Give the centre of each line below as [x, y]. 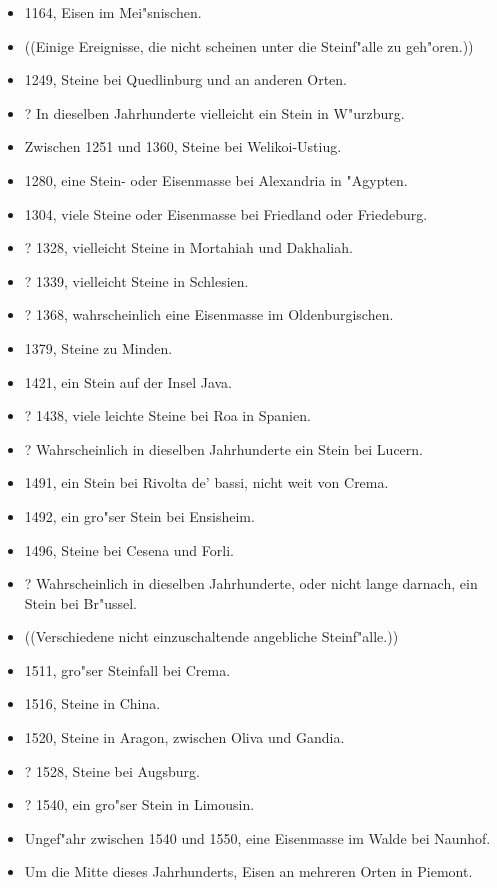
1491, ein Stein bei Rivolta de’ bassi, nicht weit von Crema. [206, 482]
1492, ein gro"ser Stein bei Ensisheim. [139, 515]
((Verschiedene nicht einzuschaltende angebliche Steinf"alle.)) [211, 636]
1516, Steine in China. [92, 703]
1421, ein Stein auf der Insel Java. [128, 381]
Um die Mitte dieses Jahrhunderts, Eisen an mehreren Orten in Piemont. [248, 871]
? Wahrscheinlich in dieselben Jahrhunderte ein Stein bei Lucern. [223, 448]
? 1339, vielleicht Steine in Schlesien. [136, 280]
